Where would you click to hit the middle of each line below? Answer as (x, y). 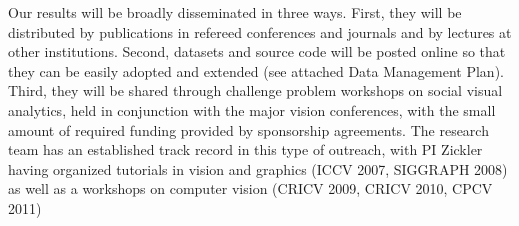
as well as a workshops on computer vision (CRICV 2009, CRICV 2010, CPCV (250, 188)
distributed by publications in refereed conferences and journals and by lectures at (260, 31)
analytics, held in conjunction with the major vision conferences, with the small (252, 109)
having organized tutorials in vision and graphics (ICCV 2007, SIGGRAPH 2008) (258, 168)
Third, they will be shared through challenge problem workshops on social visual (255, 90)
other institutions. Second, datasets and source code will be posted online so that (257, 51)
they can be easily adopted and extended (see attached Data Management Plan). (256, 70)
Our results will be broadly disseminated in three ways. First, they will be (235, 12)
